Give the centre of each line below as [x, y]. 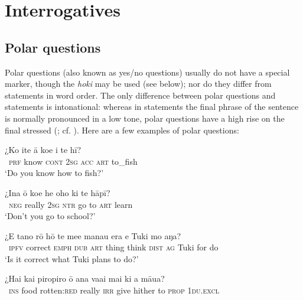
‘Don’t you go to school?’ [50, 216]
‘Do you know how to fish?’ [54, 173]
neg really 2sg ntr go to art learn [71, 204]
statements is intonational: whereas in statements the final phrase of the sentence [152, 107]
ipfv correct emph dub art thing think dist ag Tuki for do [114, 247]
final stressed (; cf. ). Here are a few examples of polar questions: [122, 130]
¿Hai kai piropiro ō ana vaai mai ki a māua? [85, 278]
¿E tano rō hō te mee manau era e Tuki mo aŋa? [93, 235]
